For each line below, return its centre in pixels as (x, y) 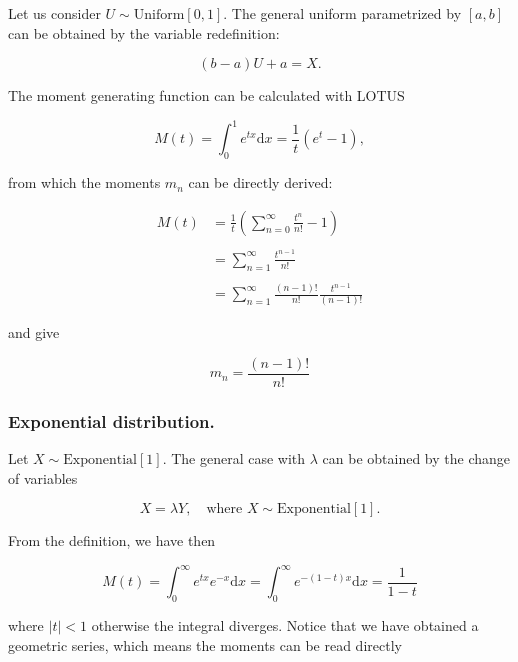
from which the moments (84, 182)
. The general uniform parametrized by (342, 13)
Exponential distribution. (111, 420)
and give (34, 332)
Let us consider (54, 13)
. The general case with (234, 458)
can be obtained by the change (416, 458)
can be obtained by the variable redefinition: (144, 32)
